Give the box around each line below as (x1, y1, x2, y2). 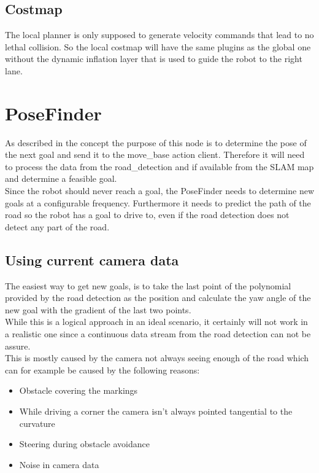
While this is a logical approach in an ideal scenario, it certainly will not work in (5, 315, 308, 328)
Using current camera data (5, 250, 179, 269)
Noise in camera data (19, 458, 99, 471)
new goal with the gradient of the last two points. (5, 303, 191, 316)
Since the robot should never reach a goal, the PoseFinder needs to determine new (5, 184, 315, 197)
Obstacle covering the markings (19, 384, 138, 397)
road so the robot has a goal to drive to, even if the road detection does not (5, 208, 290, 221)
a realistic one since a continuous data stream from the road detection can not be (5, 327, 311, 340)
